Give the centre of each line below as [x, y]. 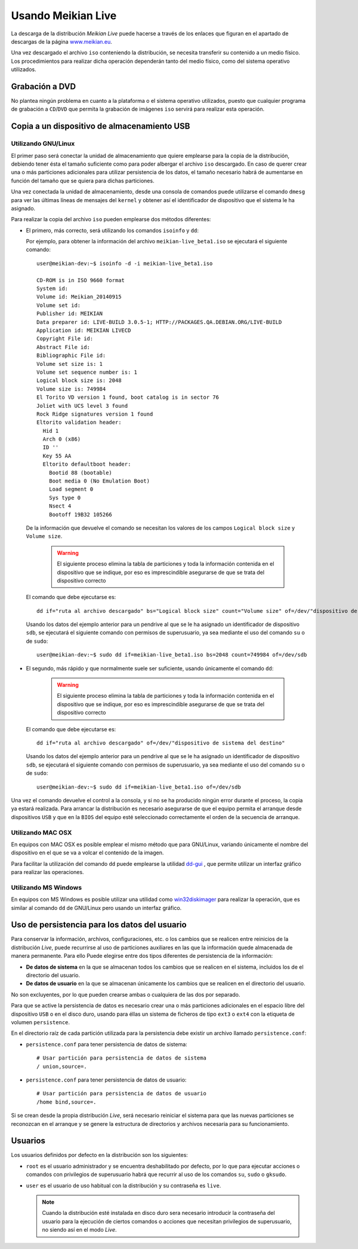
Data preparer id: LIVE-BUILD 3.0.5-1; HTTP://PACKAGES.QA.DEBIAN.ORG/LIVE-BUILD [159, 322]
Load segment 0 [71, 489]
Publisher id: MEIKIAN [70, 314]
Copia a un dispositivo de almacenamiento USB [101, 126]
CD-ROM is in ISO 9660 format [81, 280]
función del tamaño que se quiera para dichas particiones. [83, 181]
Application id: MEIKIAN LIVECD [84, 330]
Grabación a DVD [44, 86]
